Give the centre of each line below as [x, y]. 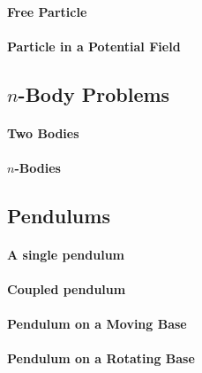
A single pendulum [66, 254]
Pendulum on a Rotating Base [101, 358]
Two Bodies [43, 132]
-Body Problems [94, 93]
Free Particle [47, 11]
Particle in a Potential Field [94, 46]
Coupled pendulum [67, 289]
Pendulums [59, 215]
